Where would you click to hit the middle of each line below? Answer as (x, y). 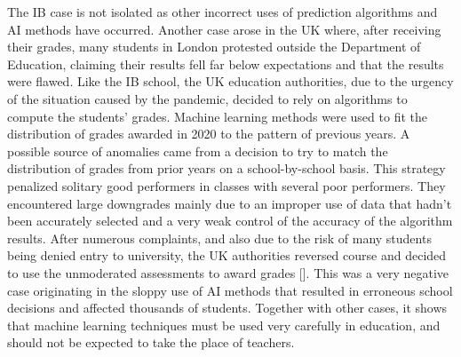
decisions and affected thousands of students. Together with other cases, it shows (227, 308)
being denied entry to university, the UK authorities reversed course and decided (227, 255)
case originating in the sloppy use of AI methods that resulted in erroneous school (230, 290)
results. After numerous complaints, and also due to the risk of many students (219, 238)
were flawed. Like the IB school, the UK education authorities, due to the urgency (230, 81)
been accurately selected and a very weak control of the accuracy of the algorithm (230, 221)
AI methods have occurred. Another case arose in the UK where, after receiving (224, 29)
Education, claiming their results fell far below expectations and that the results (226, 63)
